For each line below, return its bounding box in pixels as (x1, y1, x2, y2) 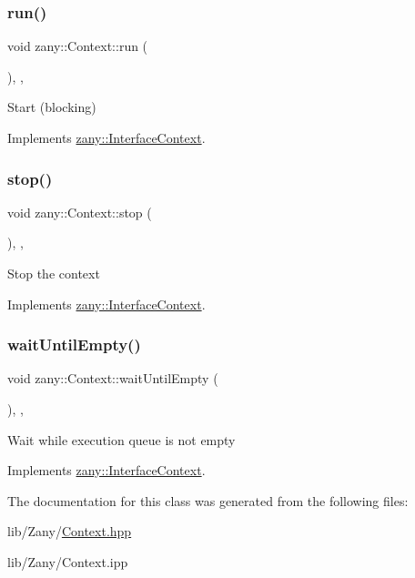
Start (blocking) (7, 97, 96, 117)
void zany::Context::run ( (7, 36, 148, 56)
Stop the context (7, 264, 100, 282)
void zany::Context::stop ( (7, 202, 152, 221)
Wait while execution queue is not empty (7, 430, 236, 449)
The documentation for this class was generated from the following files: (7, 491, 409, 510)
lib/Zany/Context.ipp (7, 552, 128, 571)
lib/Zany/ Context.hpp (7, 522, 132, 541)
